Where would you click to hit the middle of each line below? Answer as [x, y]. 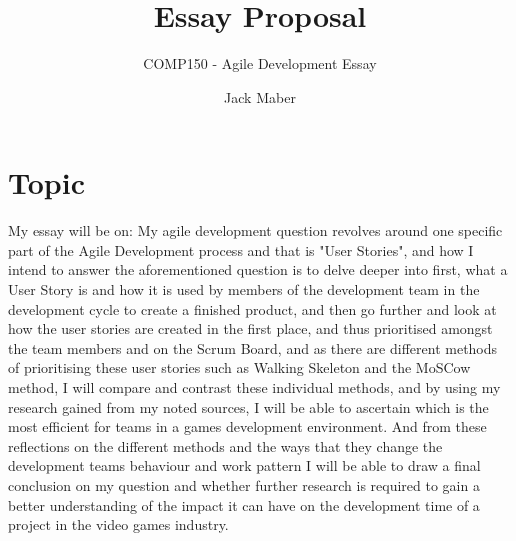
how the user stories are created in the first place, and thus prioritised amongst [250, 328]
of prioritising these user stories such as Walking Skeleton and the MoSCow [239, 367]
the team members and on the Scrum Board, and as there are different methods [253, 347]
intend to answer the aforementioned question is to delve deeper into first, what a [258, 269]
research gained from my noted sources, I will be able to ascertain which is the [248, 406]
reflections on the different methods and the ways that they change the [225, 445]
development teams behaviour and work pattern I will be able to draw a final [244, 465]
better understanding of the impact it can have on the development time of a [244, 504]
